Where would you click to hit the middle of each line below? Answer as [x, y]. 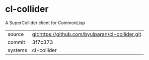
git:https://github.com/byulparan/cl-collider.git [87, 34]
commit [16, 42]
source [16, 34]
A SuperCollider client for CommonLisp [45, 23]
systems [17, 50]
